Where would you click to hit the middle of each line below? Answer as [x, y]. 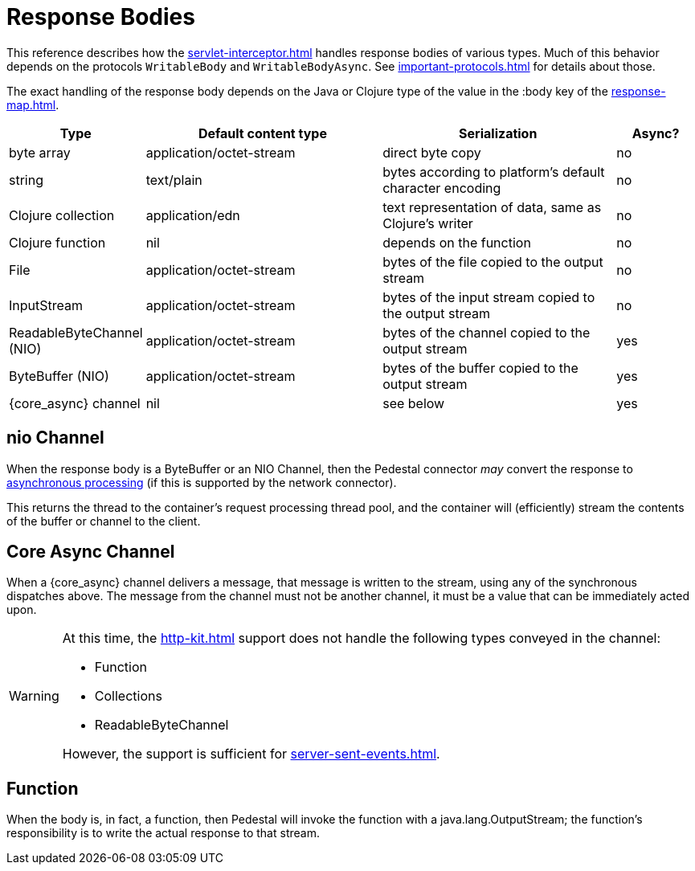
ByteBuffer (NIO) [59, 376]
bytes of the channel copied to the [486, 332]
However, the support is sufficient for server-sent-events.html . [251, 754]
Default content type [262, 133]
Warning [34, 696]
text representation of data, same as [492, 207]
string [26, 180]
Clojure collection [62, 215]
